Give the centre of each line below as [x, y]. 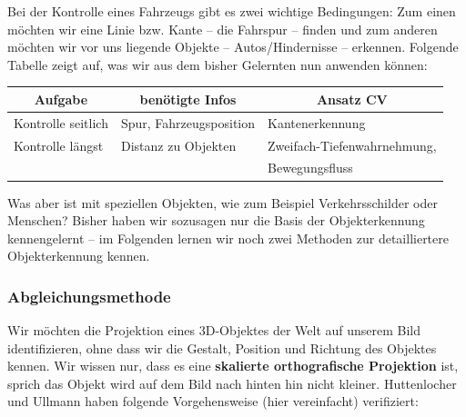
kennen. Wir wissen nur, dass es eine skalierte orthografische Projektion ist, [233, 366]
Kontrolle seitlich [61, 122]
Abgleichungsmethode [89, 296]
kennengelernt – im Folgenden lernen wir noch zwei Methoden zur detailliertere [228, 238]
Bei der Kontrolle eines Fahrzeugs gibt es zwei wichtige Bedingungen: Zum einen [232, 11]
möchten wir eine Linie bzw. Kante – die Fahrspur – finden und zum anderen [223, 29]
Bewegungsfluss [310, 168]
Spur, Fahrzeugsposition [188, 122]
